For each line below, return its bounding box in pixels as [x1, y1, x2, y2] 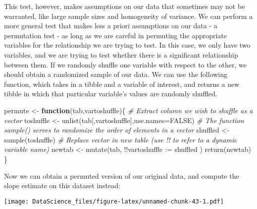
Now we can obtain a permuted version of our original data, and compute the [4, 170, 239, 181]
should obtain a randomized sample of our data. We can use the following [4, 69, 228, 79]
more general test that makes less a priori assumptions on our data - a [4, 20, 217, 31]
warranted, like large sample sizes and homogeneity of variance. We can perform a [4, 10, 253, 21]
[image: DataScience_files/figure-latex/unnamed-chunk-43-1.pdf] [4, 198, 224, 205]
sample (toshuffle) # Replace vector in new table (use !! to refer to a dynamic [4, 134, 237, 144]
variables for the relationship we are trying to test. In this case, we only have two [4, 40, 251, 50]
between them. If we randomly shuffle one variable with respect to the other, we [4, 59, 247, 70]
